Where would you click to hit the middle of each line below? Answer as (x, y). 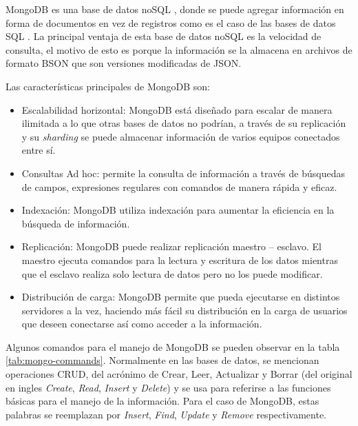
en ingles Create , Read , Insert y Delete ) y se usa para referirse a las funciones (168, 387)
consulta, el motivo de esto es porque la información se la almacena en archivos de (179, 49)
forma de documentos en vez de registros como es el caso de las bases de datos (171, 22)
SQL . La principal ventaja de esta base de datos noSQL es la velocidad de (164, 36)
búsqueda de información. (76, 223)
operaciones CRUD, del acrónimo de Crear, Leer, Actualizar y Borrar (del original (179, 374)
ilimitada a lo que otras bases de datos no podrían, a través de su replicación (184, 123)
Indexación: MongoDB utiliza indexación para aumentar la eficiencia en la (178, 210)
